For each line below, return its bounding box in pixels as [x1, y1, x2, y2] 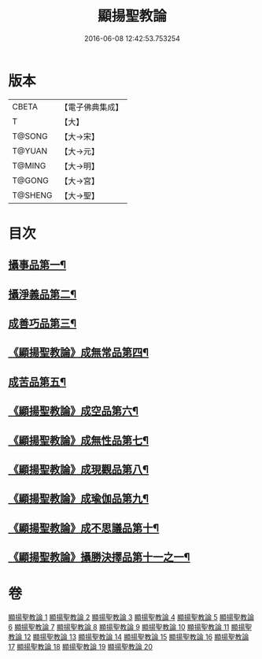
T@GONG [12, 175, 49, 186]
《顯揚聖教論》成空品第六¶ [8, 405, 139, 418]
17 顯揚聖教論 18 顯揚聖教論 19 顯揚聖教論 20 [8, 642, 153, 652]
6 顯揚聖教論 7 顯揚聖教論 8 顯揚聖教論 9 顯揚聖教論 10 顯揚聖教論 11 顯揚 [8, 623, 245, 632]
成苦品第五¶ [8, 375, 67, 388]
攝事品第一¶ [8, 258, 67, 272]
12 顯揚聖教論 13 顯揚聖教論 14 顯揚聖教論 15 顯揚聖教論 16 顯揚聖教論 [23, 632, 249, 642]
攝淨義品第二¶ [8, 287, 77, 301]
